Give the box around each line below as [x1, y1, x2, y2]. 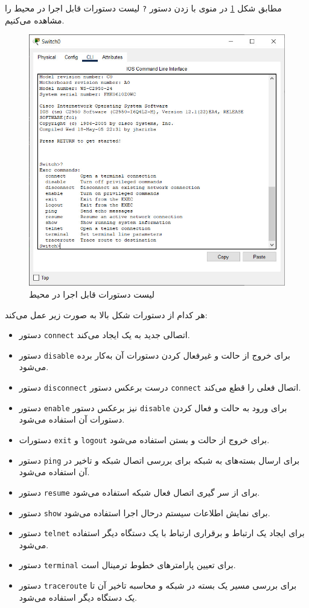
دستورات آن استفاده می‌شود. [19, 413, 125, 426]
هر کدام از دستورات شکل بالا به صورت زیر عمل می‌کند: [5, 308, 208, 321]
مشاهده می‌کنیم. [5, 13, 65, 26]
